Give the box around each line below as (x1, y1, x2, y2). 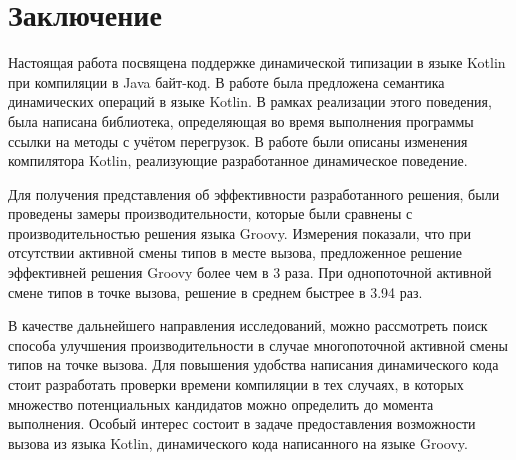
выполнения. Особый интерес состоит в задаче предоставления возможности (8, 413, 476, 434)
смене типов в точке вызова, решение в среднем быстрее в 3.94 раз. (8, 281, 423, 302)
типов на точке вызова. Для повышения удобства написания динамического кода (8, 354, 499, 375)
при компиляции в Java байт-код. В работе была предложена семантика (8, 71, 445, 92)
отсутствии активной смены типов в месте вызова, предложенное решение (8, 242, 462, 263)
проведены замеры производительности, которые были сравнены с (8, 203, 413, 224)
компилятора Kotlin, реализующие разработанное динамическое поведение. (8, 150, 468, 171)
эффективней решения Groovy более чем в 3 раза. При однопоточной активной (8, 262, 492, 283)
